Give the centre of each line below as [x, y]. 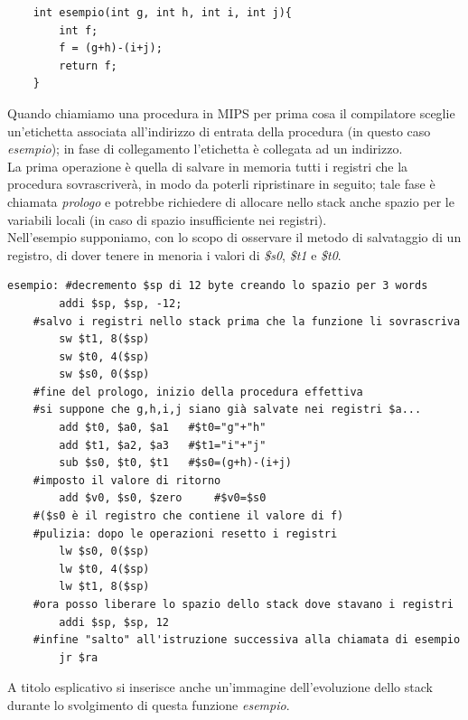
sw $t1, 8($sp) [104, 339]
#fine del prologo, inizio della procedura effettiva [198, 392]
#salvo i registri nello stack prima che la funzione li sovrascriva [247, 321]
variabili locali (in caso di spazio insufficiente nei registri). [167, 219]
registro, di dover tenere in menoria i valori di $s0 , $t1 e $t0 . [174, 254]
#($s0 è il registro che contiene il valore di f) [188, 516]
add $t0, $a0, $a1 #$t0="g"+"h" [163, 428]
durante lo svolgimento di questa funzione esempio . [149, 704]
